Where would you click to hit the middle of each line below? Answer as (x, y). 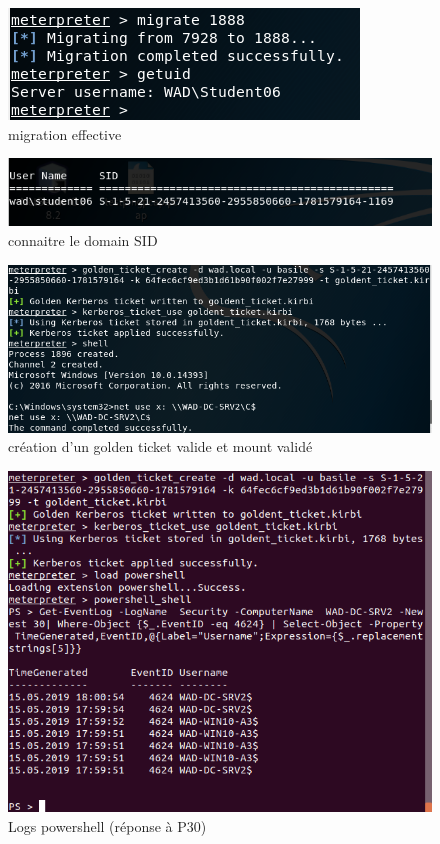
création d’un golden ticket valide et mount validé (160, 446)
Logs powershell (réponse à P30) (107, 825)
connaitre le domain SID (83, 240)
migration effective (65, 133)
